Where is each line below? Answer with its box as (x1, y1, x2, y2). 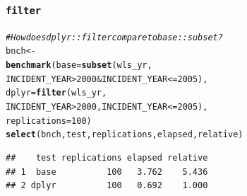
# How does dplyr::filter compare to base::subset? (6, 32, 223, 42)
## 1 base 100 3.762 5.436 (6, 166, 208, 177)
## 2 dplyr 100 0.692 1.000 (6, 180, 208, 191)
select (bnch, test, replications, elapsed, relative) (6, 129, 243, 140)
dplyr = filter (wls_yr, (6, 88, 107, 98)
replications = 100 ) (6, 115, 92, 126)
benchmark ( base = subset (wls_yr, (6, 60, 152, 71)
